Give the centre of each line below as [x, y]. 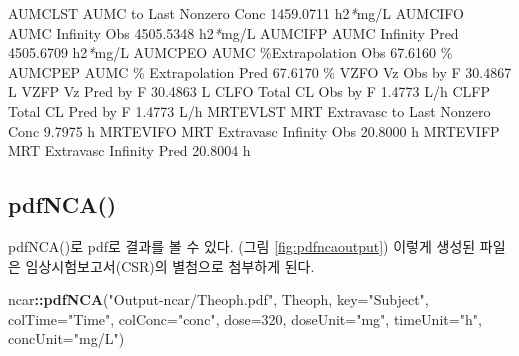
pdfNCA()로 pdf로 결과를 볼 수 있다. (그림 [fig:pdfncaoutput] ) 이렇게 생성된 [242, 245]
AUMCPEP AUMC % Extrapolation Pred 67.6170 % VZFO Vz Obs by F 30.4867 [260, 71]
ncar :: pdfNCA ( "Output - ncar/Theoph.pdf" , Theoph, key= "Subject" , [218, 299]
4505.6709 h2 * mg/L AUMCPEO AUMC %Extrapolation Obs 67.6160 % [230, 52]
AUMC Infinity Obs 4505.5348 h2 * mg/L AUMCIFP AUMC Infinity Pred [233, 32]
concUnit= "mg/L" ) [66, 338]
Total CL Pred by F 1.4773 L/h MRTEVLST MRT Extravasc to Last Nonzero [249, 110]
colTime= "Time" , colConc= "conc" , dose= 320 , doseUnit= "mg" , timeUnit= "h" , [245, 318]
